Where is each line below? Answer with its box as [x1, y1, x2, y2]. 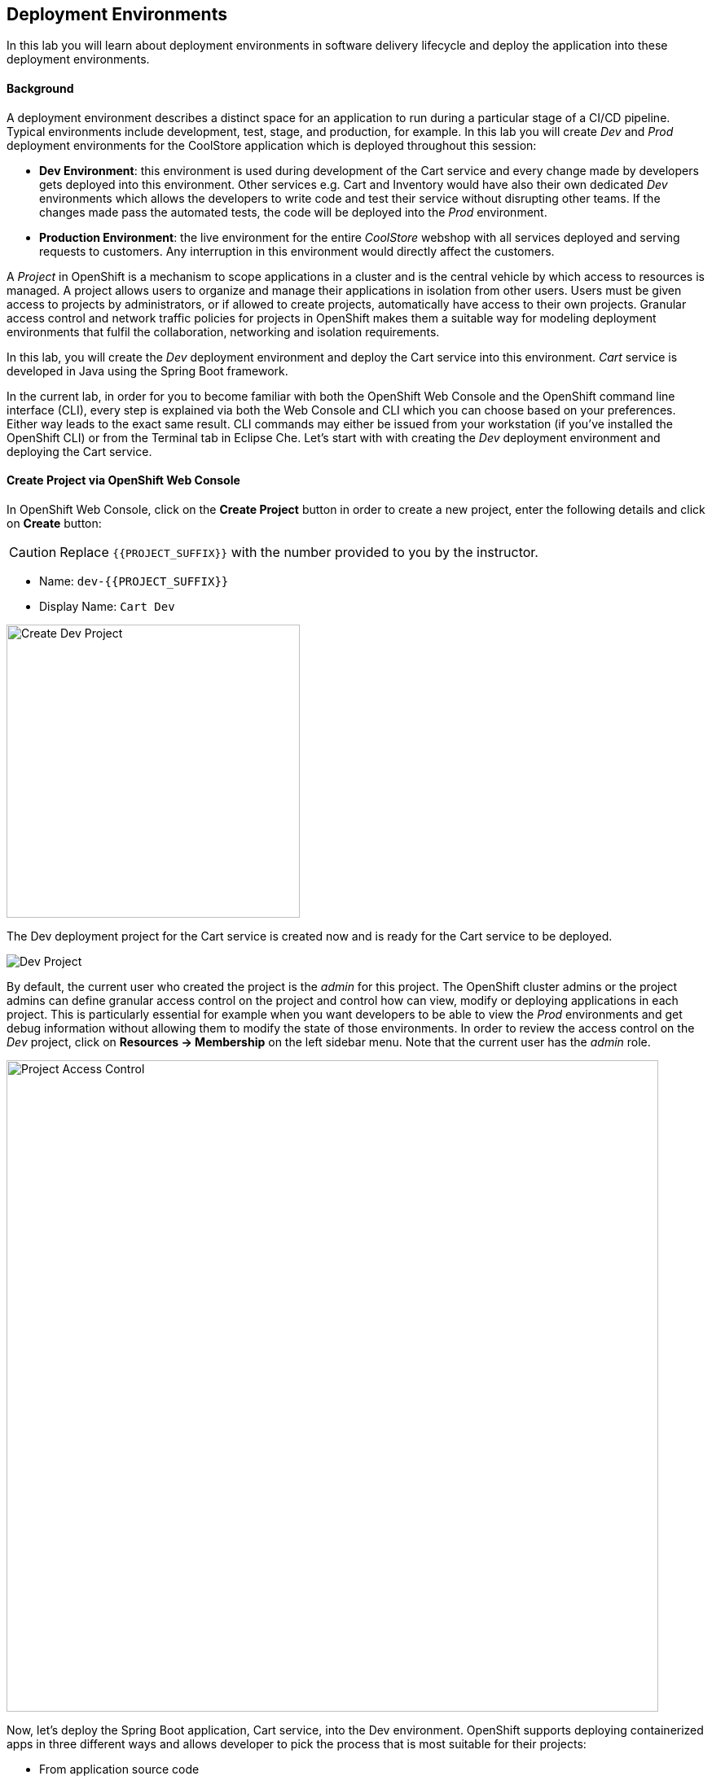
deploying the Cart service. [7, 444, 152, 458]
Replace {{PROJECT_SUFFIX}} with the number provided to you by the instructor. [59, 543, 538, 560]
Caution [9, 543, 57, 560]
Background [7, 81, 74, 96]
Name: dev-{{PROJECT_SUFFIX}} [39, 573, 229, 588]
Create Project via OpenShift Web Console [7, 473, 240, 488]
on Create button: [7, 515, 102, 530]
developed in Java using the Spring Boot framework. [7, 363, 288, 378]
